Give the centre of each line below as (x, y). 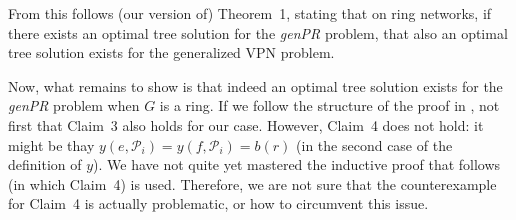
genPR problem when (74, 105)
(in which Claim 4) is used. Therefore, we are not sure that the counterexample (252, 183)
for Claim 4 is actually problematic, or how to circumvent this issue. (218, 203)
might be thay (51, 144)
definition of (45, 164)
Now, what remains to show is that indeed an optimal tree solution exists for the (255, 85)
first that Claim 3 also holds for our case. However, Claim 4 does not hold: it (246, 124)
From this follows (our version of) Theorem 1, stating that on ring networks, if (250, 13)
